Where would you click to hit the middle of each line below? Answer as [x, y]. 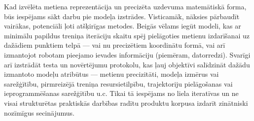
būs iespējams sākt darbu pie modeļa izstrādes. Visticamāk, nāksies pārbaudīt [122, 16]
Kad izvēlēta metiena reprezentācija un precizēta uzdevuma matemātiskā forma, [125, 6]
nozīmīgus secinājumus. [39, 112]
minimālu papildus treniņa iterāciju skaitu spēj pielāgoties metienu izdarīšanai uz [127, 35]
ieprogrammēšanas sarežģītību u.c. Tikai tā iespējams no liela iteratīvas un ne [121, 93]
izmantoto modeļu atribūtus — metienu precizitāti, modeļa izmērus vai [111, 74]
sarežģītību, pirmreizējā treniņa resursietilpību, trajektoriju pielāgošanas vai [118, 83]
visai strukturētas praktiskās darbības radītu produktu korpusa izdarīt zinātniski [126, 103]
